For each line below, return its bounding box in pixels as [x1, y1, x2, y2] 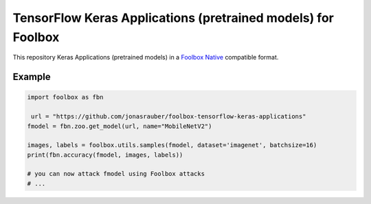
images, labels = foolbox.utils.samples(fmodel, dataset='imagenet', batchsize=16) [27, 141, 317, 149]
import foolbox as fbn [27, 93, 104, 101]
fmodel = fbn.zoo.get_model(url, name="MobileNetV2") [27, 122, 212, 130]
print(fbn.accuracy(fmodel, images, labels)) [27, 151, 183, 159]
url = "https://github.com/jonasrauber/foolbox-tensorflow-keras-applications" [31, 113, 306, 120]
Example [12, 71, 51, 83]
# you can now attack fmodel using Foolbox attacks [27, 170, 205, 178]
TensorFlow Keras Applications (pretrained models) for [12, 10, 335, 25]
